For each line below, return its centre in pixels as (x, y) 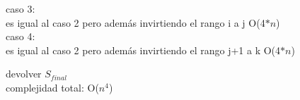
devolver (24, 74)
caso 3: (21, 8)
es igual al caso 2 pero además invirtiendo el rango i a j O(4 (135, 22)
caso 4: (21, 36)
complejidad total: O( (52, 87)
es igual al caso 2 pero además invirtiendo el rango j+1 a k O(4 (143, 50)
